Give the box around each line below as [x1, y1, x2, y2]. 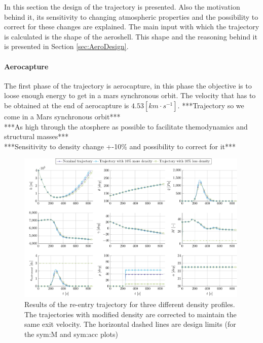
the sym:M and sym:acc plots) [24, 328, 118, 339]
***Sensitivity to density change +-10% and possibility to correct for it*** [4, 141, 236, 151]
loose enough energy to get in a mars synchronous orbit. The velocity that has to [4, 90, 256, 101]
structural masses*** [4, 131, 69, 142]
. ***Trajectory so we [177, 100, 244, 110]
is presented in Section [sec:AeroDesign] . [4, 41, 129, 52]
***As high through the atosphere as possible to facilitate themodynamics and [4, 121, 248, 132]
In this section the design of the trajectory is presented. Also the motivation [4, 2, 240, 12]
